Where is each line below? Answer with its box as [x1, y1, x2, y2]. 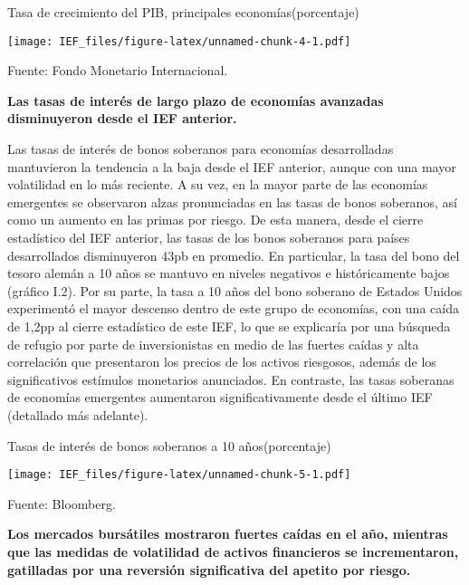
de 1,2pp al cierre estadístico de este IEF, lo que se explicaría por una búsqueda [7, 316, 451, 335]
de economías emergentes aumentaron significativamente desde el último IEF [7, 388, 433, 407]
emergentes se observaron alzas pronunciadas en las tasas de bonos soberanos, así [7, 192, 457, 211]
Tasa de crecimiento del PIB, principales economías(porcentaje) [7, 3, 359, 21]
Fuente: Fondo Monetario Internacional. [7, 61, 228, 80]
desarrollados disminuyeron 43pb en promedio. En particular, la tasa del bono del [7, 245, 460, 264]
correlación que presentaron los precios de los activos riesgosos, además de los [7, 352, 436, 371]
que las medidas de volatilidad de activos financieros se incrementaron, [7, 542, 459, 561]
